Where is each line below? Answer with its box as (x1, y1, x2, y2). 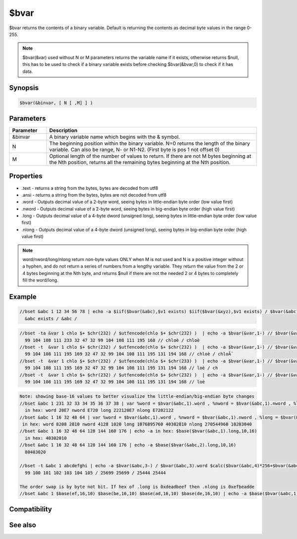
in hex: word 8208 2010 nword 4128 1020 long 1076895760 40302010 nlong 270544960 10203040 (22, 422, 252, 427)
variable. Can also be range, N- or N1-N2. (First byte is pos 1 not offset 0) (49, 146, 220, 153)
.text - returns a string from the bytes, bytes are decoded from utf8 (21, 185, 158, 191)
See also (9, 521, 37, 530)
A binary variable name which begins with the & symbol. (49, 134, 180, 140)
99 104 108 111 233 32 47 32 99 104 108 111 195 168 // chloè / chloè (25, 337, 200, 343)
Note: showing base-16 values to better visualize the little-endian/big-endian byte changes (19, 394, 255, 399)
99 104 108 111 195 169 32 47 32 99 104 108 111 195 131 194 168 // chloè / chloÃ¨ (25, 351, 234, 357)
